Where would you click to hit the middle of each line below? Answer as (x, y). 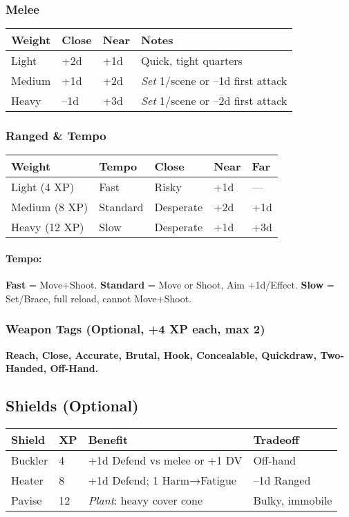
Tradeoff (276, 440)
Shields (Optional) (72, 406)
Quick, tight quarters (192, 61)
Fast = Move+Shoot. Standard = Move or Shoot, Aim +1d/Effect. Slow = (170, 285)
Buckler (30, 460)
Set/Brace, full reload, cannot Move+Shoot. (99, 298)
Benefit (108, 440)
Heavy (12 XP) (48, 227)
